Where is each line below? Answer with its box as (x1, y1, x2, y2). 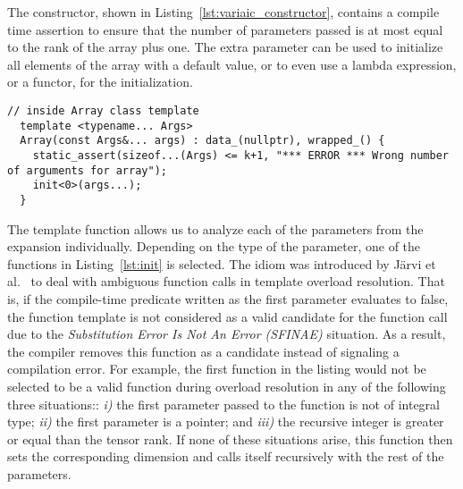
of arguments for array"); (7, 164, 167, 177)
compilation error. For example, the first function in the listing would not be (7, 359, 426, 378)
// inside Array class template (7, 104, 199, 117)
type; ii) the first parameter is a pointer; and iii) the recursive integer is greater (7, 412, 444, 431)
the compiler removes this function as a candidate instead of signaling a (7, 341, 400, 360)
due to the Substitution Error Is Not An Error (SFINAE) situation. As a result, (7, 325, 446, 343)
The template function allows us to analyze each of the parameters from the (7, 219, 424, 238)
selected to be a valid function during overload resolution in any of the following (7, 376, 446, 395)
